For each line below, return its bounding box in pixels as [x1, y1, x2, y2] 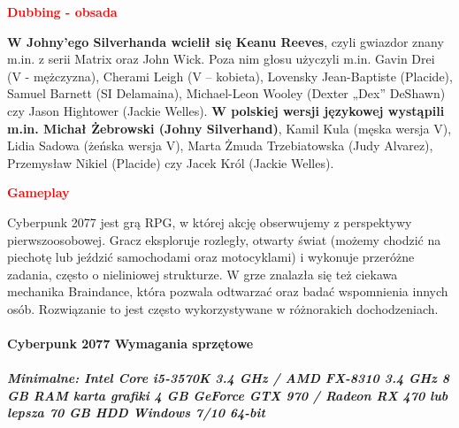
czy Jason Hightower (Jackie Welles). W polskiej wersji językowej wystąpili [7, 101, 445, 119]
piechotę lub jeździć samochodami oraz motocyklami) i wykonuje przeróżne [7, 248, 415, 266]
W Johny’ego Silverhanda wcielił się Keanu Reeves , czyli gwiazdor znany [7, 32, 444, 50]
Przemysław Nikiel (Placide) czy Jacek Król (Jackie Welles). [7, 153, 334, 172]
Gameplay [7, 183, 70, 202]
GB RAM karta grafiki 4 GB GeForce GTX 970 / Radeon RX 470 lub [7, 386, 448, 404]
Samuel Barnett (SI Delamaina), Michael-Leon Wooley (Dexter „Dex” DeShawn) [7, 84, 446, 103]
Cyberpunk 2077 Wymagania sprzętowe [7, 334, 254, 353]
